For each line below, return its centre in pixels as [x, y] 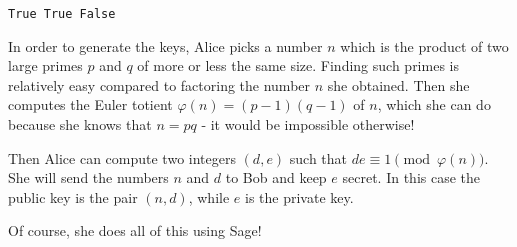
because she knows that [80, 124]
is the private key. [299, 196]
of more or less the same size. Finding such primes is [298, 65]
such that [318, 157]
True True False [62, 14]
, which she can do [434, 104]
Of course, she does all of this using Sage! [135, 230]
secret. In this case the [411, 177]
